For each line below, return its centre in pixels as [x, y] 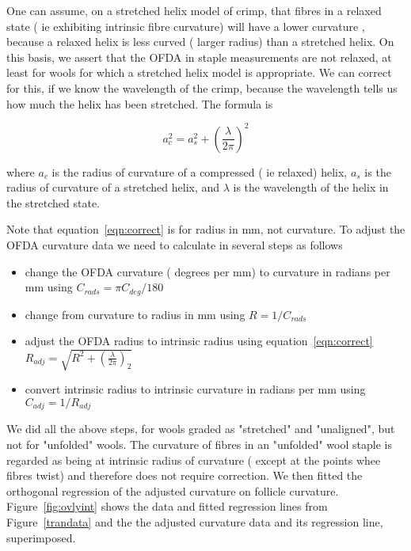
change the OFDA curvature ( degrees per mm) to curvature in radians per [207, 271]
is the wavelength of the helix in [311, 187]
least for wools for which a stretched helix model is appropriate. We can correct [199, 72]
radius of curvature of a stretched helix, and [113, 187]
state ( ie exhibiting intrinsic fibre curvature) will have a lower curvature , [186, 26]
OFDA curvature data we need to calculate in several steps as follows [175, 245]
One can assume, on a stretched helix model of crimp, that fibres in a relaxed [194, 10]
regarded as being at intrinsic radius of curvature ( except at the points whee [194, 460]
